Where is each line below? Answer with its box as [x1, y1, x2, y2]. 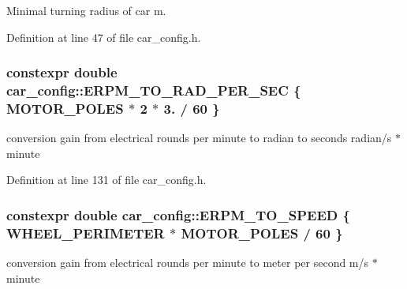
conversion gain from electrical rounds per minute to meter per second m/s [6, 254, 369, 271]
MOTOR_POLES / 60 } [181, 223, 343, 242]
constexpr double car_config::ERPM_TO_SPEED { [6, 205, 350, 224]
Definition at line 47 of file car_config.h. [6, 28, 201, 45]
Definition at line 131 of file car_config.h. [6, 171, 207, 188]
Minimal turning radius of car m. [6, 2, 166, 18]
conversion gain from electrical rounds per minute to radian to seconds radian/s [6, 129, 392, 146]
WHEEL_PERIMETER [6, 223, 165, 242]
